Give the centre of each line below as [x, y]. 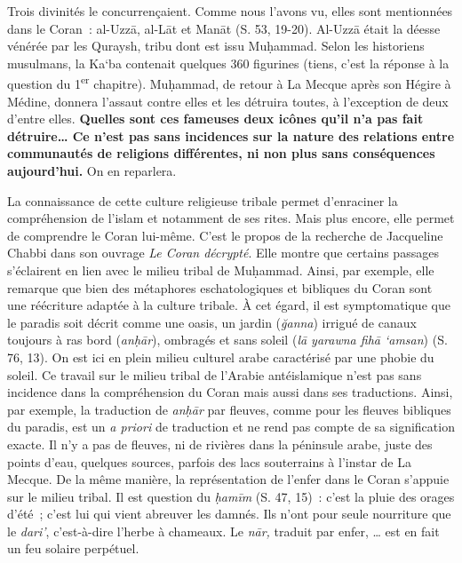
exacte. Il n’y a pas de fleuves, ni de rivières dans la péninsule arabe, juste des [220, 444]
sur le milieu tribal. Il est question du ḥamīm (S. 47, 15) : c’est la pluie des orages [231, 496]
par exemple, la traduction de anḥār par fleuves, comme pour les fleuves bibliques [229, 409]
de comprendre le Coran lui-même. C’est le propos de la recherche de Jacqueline [225, 235]
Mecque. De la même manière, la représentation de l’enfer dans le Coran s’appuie [228, 479]
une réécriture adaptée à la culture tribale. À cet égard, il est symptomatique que [229, 305]
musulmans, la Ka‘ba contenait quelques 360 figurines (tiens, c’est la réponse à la [228, 63]
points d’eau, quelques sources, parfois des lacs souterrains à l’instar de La [209, 461]
